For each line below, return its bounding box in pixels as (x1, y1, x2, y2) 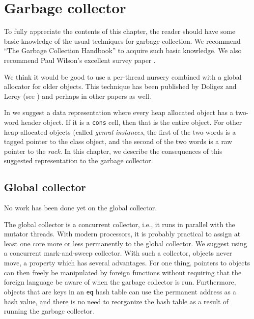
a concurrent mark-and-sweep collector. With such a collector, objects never (4, 248, 232, 258)
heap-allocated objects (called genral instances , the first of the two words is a (4, 126, 236, 137)
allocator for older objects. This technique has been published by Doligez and (4, 81, 237, 91)
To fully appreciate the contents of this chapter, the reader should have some (4, 26, 236, 36)
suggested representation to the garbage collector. (4, 155, 153, 166)
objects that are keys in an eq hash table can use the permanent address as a (4, 286, 236, 296)
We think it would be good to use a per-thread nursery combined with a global (4, 71, 242, 82)
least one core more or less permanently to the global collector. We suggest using (4, 238, 247, 248)
